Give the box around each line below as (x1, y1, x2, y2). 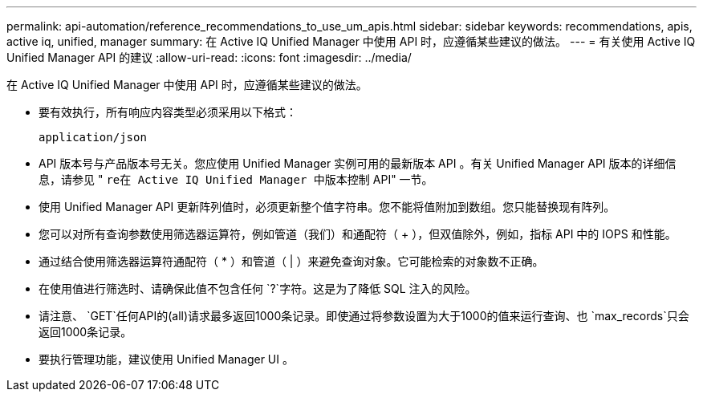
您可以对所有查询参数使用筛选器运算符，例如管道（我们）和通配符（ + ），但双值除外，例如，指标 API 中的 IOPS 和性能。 (39, 227, 677, 241)
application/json (39, 131, 147, 144)
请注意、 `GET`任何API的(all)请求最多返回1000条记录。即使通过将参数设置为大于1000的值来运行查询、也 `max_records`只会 (39, 309, 689, 323)
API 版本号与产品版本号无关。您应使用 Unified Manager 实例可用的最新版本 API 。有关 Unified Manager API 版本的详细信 (39, 156, 677, 170)
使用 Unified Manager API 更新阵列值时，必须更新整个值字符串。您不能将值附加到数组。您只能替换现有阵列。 (39, 200, 616, 213)
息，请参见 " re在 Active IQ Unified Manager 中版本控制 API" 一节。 (39, 173, 433, 186)
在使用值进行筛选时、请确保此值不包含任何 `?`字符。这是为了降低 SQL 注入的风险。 (39, 282, 477, 295)
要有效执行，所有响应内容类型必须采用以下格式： (39, 105, 297, 119)
